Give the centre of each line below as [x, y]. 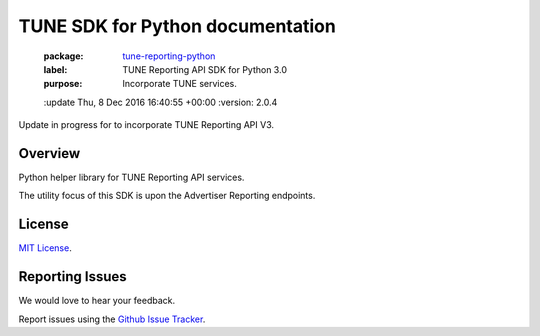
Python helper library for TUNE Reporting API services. [131, 177]
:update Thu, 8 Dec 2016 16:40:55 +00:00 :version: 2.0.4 [160, 102]
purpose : [63, 84]
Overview [49, 153]
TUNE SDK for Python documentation [177, 26]
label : [55, 69]
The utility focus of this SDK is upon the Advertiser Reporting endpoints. [167, 196]
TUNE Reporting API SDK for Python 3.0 [204, 69]
